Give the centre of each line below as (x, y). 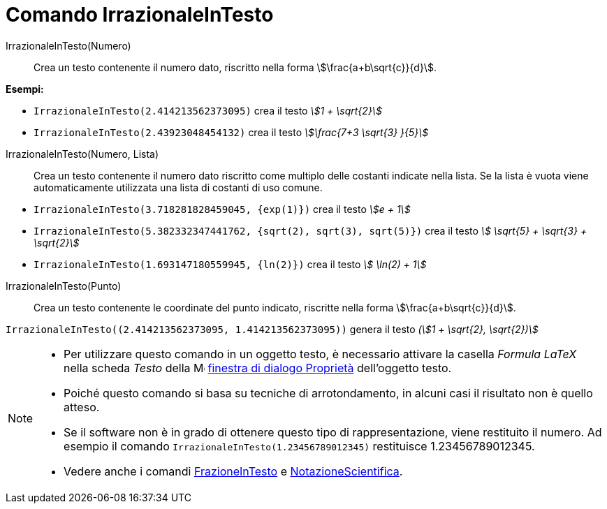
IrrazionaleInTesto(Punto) (64, 286)
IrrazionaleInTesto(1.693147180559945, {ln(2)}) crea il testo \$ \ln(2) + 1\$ (230, 264)
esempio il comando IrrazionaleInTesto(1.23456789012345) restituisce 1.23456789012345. (299, 446)
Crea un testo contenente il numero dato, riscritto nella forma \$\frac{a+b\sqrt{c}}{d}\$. (235, 67)
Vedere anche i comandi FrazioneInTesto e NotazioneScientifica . (233, 471)
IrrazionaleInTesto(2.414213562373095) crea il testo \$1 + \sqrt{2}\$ (208, 110)
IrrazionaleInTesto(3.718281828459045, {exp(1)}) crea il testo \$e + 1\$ (222, 209)
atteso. (82, 407)
